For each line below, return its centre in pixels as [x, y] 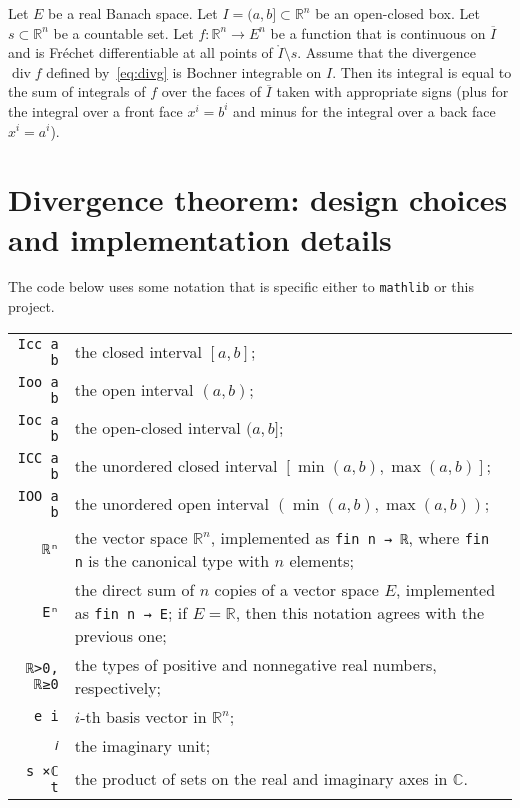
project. [31, 306]
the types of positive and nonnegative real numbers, [255, 664]
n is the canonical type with [172, 560]
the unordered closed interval [176, 466]
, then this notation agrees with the [360, 612]
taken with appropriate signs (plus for [392, 91]
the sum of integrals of [77, 91]
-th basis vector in [143, 716]
